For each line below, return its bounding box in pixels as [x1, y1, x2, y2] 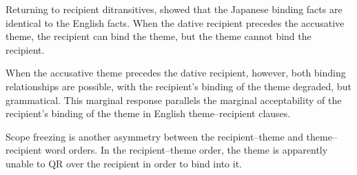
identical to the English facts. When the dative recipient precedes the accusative [6, 15, 345, 30]
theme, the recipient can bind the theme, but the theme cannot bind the [6, 29, 312, 43]
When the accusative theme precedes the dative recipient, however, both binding [6, 65, 346, 80]
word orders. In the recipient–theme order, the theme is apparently [45, 143, 328, 157]
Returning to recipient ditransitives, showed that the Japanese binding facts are [6, 2, 343, 16]
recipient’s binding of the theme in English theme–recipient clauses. [6, 106, 291, 121]
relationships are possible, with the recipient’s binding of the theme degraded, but [6, 79, 351, 93]
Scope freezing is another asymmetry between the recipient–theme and [6, 129, 303, 143]
